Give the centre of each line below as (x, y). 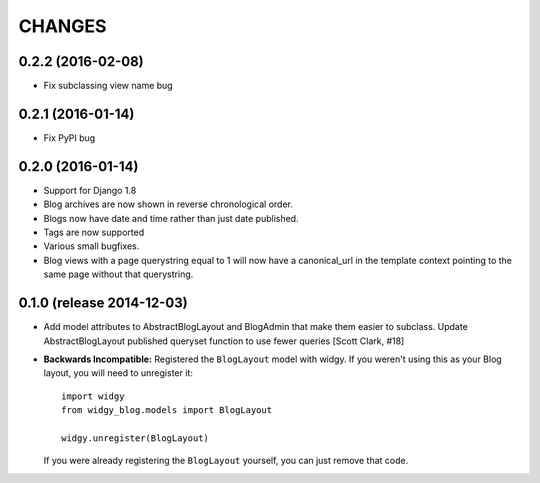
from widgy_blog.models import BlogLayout (167, 410)
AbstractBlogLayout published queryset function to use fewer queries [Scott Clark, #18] (224, 341)
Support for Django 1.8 (90, 190)
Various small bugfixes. (91, 246)
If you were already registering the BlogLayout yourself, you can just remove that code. (226, 461)
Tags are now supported (94, 232)
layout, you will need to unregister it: (118, 373)
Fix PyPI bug (69, 137)
